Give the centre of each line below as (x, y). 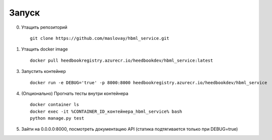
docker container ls (55, 105)
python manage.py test (57, 118)
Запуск (24, 13)
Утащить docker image (45, 49)
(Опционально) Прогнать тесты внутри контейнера (75, 93)
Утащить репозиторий (45, 27)
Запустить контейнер (44, 71)
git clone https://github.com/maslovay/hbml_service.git (100, 38)
